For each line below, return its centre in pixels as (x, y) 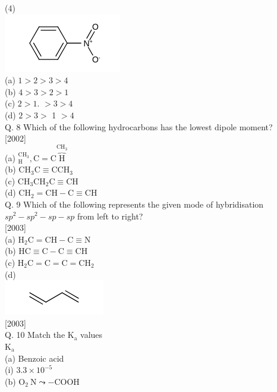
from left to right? (110, 216)
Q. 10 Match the (35, 335)
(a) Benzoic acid (34, 358)
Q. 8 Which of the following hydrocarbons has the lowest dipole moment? (139, 126)
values (92, 335)
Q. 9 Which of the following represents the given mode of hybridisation (134, 204)
